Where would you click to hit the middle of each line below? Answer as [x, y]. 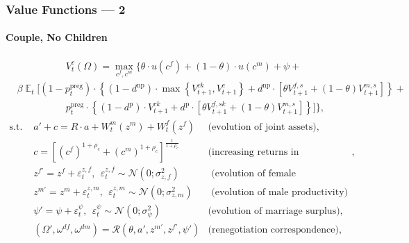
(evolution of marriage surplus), [275, 211]
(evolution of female [253, 173]
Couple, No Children [57, 37]
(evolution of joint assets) [262, 127]
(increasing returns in [253, 152]
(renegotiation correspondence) [273, 230]
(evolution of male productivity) [280, 192]
